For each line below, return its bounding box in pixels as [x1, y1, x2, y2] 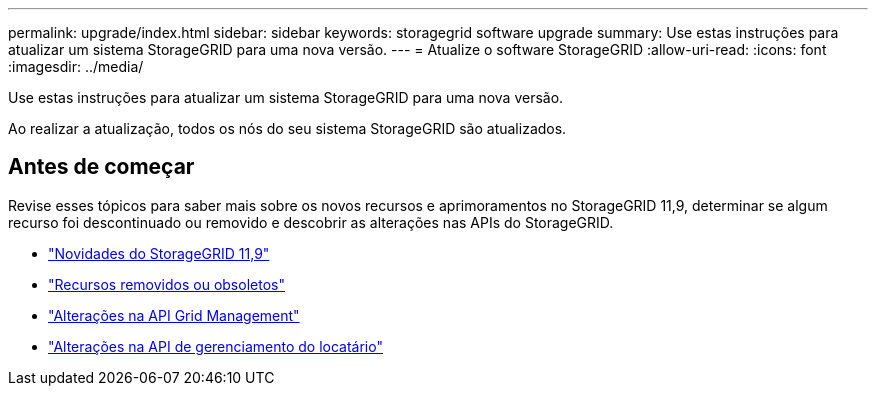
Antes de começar [8, 154, 195, 180]
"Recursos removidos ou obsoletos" [48, 275, 285, 293]
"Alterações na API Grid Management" [48, 306, 300, 324]
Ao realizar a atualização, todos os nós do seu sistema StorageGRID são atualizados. [8, 120, 567, 137]
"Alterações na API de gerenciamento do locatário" [48, 337, 383, 355]
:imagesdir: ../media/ [8, 58, 144, 75]
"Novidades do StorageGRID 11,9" [48, 244, 270, 262]
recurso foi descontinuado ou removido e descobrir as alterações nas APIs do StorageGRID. [8, 213, 614, 231]
